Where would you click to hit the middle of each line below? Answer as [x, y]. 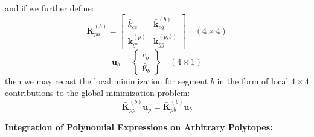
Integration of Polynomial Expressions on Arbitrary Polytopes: [139, 127]
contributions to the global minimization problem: [98, 93]
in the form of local [253, 81]
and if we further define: [50, 8]
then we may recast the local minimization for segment [107, 81]
